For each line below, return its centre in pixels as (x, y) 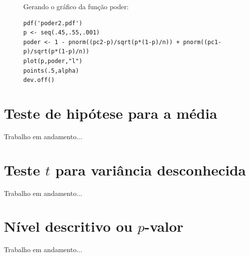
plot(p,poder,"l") (53, 61)
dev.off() (39, 80)
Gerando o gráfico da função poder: (76, 6)
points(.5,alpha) (51, 71)
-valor (164, 226)
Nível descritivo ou (68, 226)
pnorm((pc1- (202, 42)
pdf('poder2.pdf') (53, 23)
